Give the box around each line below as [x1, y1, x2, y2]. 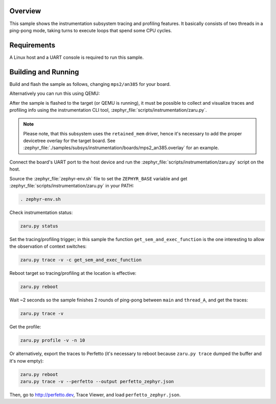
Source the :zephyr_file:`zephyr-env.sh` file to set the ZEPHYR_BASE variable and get [9, 175, 188, 181]
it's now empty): [9, 358, 44, 364]
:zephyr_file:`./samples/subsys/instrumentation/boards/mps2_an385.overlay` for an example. [23, 145, 219, 151]
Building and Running [9, 67, 79, 76]
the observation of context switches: [9, 243, 87, 250]
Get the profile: [9, 324, 41, 330]
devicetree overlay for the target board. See [23, 138, 116, 144]
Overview [9, 7, 41, 15]
